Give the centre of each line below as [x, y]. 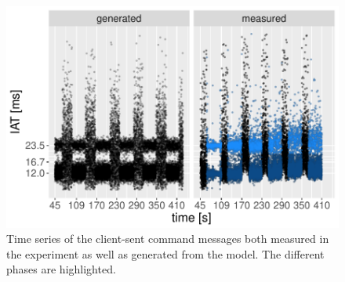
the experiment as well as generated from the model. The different [165, 253]
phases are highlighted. [61, 269]
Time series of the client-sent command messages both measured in [168, 239]
